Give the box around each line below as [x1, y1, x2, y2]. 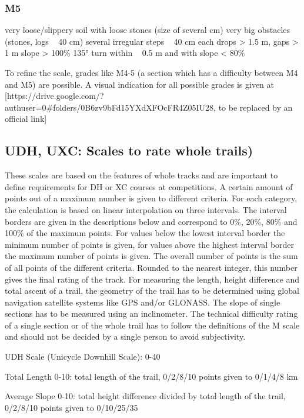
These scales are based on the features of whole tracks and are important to [5, 169, 278, 181]
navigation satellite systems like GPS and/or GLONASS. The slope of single [5, 296, 280, 308]
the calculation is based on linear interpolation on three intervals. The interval [5, 203, 287, 215]
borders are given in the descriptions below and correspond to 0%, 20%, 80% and [5, 215, 298, 227]
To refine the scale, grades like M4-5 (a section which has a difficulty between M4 [5, 67, 298, 78]
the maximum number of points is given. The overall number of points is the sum [5, 250, 298, 262]
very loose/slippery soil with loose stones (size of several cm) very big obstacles [5, 24, 290, 36]
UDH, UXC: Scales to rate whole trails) [5, 141, 253, 160]
